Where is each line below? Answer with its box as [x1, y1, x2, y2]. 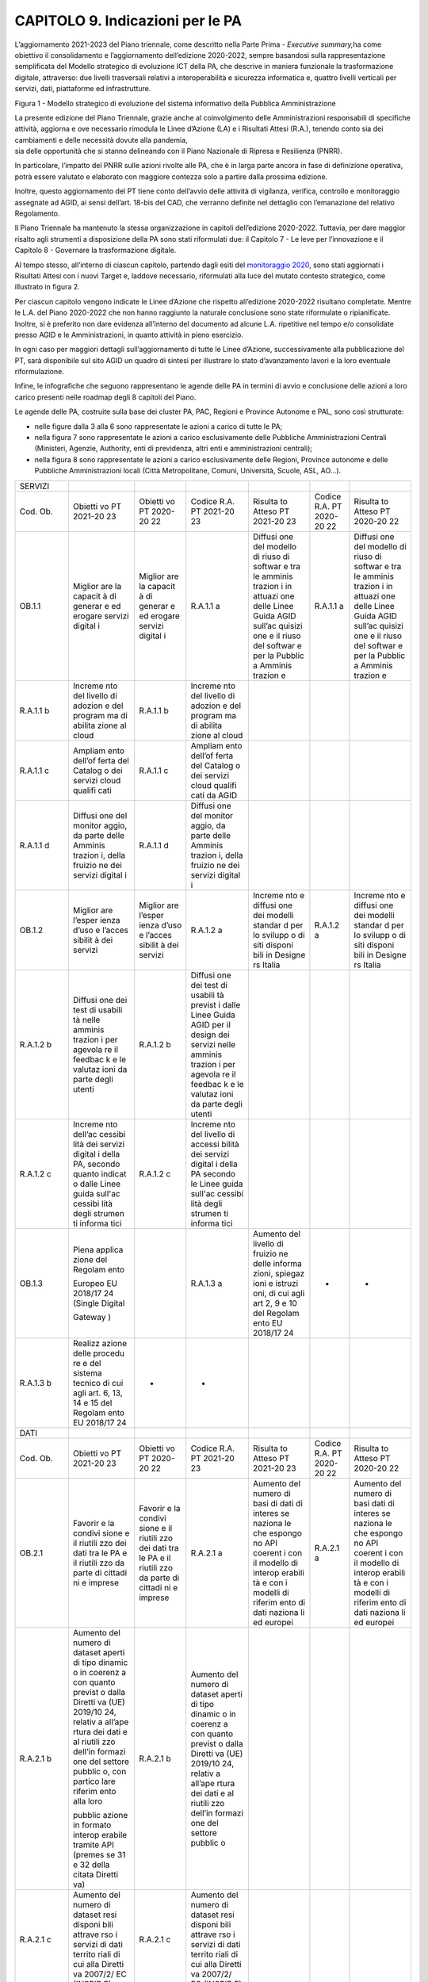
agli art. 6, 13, [72, 1387, 123, 1398]
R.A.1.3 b [19, 1377, 52, 1388]
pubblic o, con [72, 1766, 127, 1777]
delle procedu [72, 1348, 125, 1359]
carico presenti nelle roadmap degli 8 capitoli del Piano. [14, 392, 197, 402]
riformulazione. [14, 367, 65, 377]
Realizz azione [72, 1337, 128, 1349]
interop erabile [72, 1829, 128, 1840]
